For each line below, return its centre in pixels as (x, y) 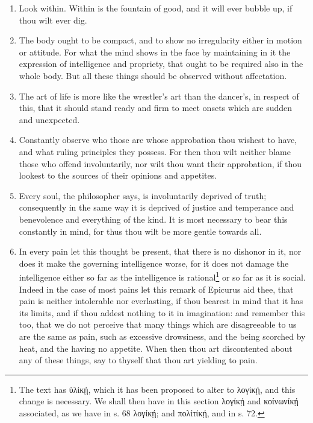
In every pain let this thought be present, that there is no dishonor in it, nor (160, 251)
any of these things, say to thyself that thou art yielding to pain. (138, 360)
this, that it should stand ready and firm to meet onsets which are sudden (156, 108)
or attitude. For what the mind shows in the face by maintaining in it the (155, 52)
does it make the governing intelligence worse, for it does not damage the (154, 263)
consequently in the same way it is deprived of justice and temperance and (156, 207)
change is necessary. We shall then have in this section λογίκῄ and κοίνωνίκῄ (159, 401)
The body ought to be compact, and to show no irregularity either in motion (160, 40)
